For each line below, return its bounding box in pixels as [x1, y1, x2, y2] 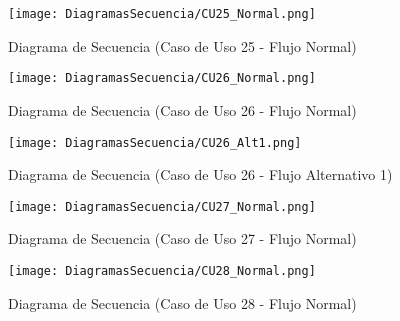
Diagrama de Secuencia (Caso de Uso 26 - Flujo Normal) [8, 99, 357, 120]
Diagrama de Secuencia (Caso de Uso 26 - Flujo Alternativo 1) [8, 164, 393, 185]
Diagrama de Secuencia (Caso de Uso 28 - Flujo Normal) [8, 292, 357, 313]
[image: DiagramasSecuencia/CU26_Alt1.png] [8, 135, 302, 150]
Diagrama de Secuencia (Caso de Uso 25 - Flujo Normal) [8, 35, 357, 56]
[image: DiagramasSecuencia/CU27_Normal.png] [8, 199, 316, 214]
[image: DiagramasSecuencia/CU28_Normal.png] [8, 264, 316, 278]
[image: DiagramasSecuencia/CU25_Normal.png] [8, 7, 316, 21]
